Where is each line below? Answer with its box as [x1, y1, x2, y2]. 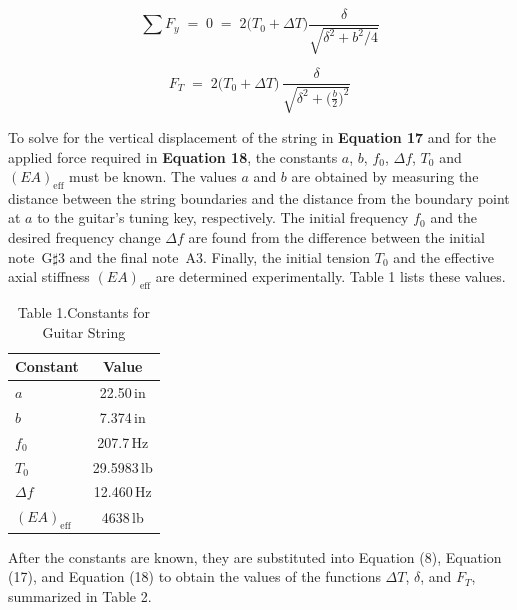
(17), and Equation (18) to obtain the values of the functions [8, 566, 381, 587]
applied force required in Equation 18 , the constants [8, 146, 338, 167]
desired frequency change [8, 227, 161, 248]
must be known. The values [69, 166, 237, 187]
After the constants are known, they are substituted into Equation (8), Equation [8, 546, 502, 567]
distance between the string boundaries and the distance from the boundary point [8, 187, 510, 208]
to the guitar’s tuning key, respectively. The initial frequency [37, 207, 409, 228]
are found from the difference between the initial [188, 227, 485, 248]
